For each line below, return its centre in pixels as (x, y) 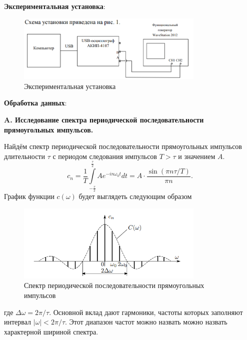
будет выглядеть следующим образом (135, 196)
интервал (18, 322)
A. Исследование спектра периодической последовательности (104, 120)
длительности (24, 156)
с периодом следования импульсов (105, 156)
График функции (29, 196)
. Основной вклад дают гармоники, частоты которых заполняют (146, 312)
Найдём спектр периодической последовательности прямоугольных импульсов (123, 146)
